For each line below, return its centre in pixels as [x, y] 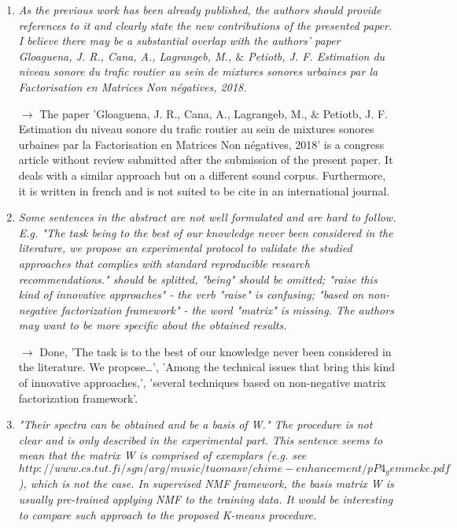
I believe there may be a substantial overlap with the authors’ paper [179, 41]
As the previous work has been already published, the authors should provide [200, 9]
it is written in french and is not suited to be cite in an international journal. [204, 190]
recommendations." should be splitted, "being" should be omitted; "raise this [198, 279]
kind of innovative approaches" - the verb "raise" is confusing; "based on [191, 294]
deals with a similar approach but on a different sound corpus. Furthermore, [202, 175]
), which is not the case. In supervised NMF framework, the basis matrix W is [206, 483]
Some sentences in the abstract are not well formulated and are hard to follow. [207, 217]
